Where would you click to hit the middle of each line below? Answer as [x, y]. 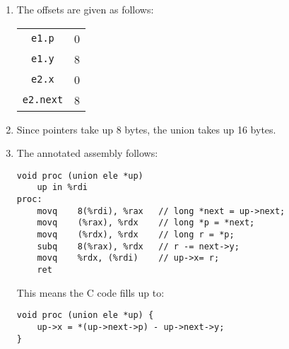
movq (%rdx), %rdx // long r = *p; [136, 235]
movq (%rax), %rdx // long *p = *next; [146, 223]
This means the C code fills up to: [90, 292]
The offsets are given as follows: [85, 9]
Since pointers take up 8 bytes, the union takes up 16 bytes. [146, 129]
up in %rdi [63, 188]
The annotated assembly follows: [87, 153]
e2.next [43, 100]
